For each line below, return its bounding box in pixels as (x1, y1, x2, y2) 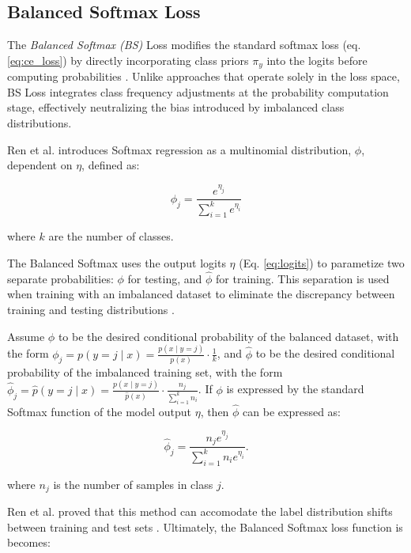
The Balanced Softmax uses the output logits (7, 255, 226, 271)
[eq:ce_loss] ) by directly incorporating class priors (7, 51, 249, 68)
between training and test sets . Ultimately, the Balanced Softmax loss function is (7, 518, 403, 535)
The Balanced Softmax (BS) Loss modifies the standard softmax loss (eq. (7, 36, 361, 53)
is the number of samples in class (53, 475, 213, 492)
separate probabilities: (7, 270, 114, 286)
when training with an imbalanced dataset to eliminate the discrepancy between (7, 286, 395, 302)
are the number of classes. (48, 228, 174, 244)
